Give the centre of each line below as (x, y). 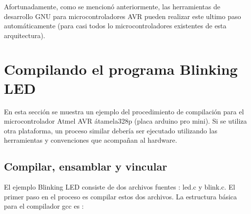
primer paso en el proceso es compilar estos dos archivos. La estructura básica (121, 196)
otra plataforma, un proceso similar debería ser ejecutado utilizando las (111, 130)
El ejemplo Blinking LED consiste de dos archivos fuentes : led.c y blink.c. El (120, 187)
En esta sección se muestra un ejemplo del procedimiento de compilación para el (124, 111)
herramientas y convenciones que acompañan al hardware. (91, 140)
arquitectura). (25, 35)
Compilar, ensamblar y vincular (86, 166)
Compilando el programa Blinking (121, 69)
